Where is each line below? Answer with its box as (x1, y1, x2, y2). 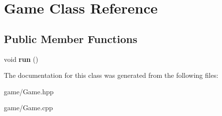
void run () (4, 54, 38, 64)
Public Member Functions (4, 31, 137, 46)
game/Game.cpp (4, 102, 53, 113)
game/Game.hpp (4, 86, 54, 96)
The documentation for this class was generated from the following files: (4, 70, 219, 80)
